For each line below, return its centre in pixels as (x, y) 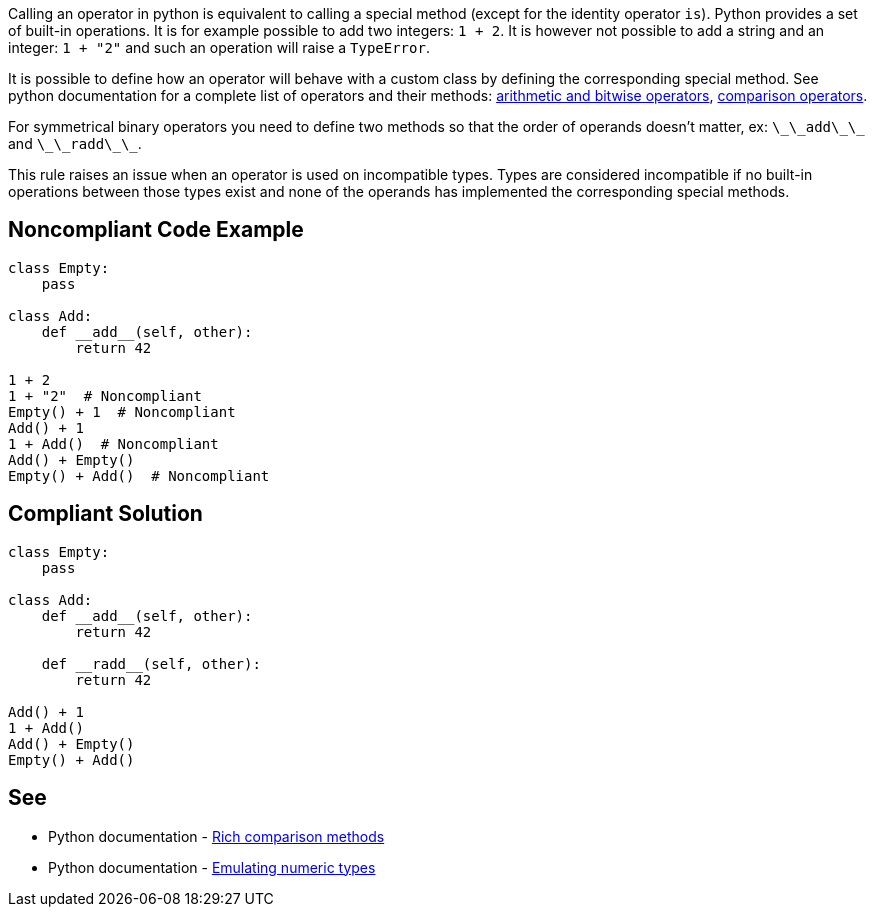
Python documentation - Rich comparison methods (216, 836)
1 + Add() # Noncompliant (113, 443)
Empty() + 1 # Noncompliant (122, 411)
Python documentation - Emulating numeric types (212, 867)
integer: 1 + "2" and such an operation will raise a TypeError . (219, 47)
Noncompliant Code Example (156, 230)
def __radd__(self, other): (151, 663)
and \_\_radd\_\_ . (75, 143)
